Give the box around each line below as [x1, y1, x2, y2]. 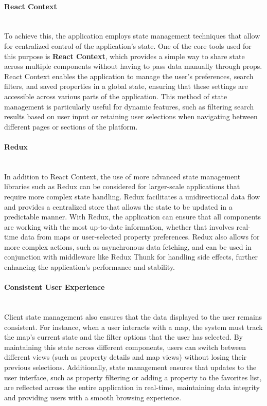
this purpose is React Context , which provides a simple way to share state [4, 50, 245, 61]
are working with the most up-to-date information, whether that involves [4, 221, 234, 232]
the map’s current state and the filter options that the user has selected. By [4, 331, 243, 342]
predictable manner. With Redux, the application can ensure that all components [4, 211, 261, 222]
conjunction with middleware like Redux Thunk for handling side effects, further [4, 251, 258, 262]
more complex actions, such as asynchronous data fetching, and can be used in [4, 241, 252, 252]
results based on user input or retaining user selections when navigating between [4, 111, 258, 122]
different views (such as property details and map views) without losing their [4, 352, 247, 362]
